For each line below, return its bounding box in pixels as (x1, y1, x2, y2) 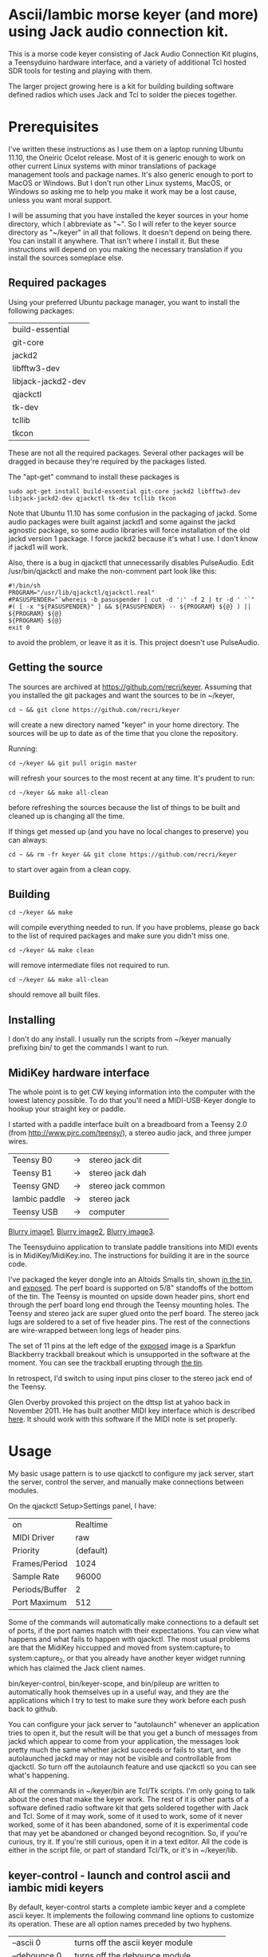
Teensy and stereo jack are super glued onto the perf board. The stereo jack (8, 1308, 259, 1318)
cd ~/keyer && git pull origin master (8, 759, 137, 767)
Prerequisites (8, 118, 100, 136)
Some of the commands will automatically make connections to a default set (8, 1617, 259, 1627)
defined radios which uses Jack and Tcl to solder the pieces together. (8, 89, 238, 99)
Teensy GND (12, 1180, 60, 1191)
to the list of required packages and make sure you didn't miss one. (8, 931, 230, 941)
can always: (8, 835, 48, 844)
